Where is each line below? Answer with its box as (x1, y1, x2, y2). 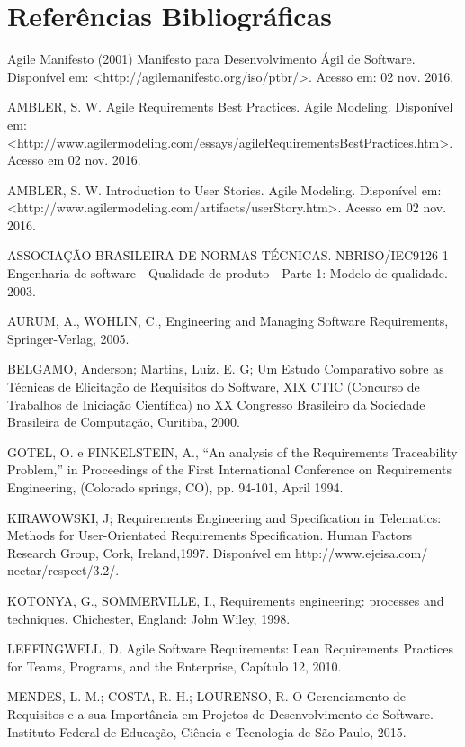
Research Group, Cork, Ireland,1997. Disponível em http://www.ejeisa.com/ (7, 543, 428, 562)
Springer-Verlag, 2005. (7, 328, 130, 347)
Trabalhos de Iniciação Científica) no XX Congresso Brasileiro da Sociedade (7, 394, 425, 413)
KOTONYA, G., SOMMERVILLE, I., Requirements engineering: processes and (7, 590, 444, 609)
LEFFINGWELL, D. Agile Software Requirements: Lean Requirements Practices (7, 639, 453, 658)
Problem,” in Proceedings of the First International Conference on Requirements (7, 460, 452, 479)
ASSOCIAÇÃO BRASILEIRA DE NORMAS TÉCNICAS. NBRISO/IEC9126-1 (7, 246, 449, 265)
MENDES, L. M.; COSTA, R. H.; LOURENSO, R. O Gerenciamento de (7, 687, 406, 706)
